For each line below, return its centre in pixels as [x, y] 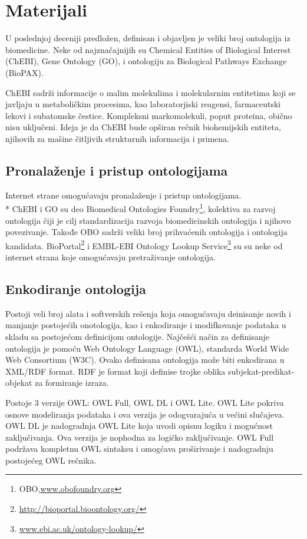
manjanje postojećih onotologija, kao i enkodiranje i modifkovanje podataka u [146, 325]
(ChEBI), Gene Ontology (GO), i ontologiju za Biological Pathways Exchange [146, 61]
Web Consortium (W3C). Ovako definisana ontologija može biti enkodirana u [145, 360]
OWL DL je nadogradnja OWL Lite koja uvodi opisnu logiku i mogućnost [139, 426]
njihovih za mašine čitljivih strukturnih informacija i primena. [117, 138]
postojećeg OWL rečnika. [51, 460]
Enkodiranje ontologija [76, 288]
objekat [19, 383]
